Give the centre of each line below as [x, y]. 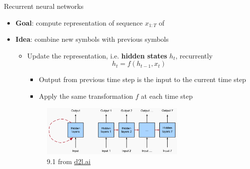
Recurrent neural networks [44, 6]
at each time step [167, 96]
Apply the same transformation [86, 96]
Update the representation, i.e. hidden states [97, 55]
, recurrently [194, 55]
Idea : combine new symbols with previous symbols [92, 39]
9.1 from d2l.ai [69, 161]
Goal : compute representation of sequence [79, 22]
